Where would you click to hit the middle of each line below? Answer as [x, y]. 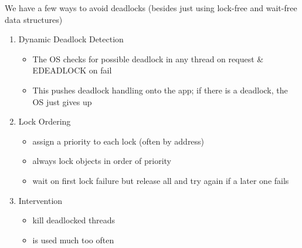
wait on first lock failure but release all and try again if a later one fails [161, 180]
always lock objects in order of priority [102, 161]
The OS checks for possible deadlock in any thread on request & [148, 58]
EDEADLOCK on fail [72, 70]
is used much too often [73, 239]
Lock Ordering [45, 121]
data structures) [34, 19]
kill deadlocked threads [74, 220]
